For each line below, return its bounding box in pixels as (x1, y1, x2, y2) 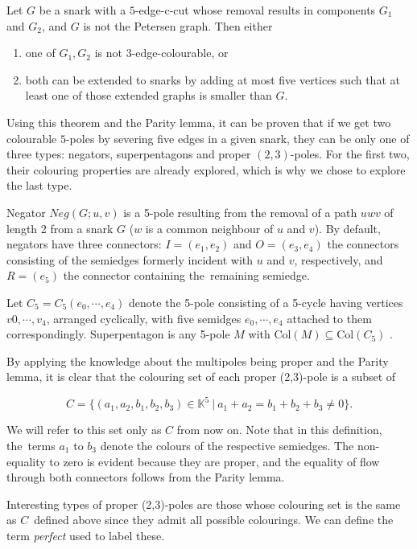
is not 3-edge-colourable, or (94, 44, 229, 61)
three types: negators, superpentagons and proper (6, 145, 251, 162)
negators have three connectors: (6, 236, 162, 252)
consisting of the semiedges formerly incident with (6, 251, 254, 268)
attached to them (287, 309, 372, 326)
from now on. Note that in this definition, (176, 421, 382, 438)
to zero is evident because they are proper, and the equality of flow (49, 453, 380, 469)
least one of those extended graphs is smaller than (25, 87, 272, 104)
